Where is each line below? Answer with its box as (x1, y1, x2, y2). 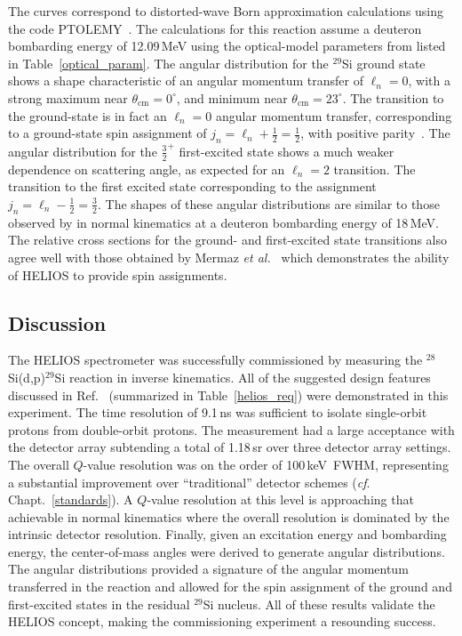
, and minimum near (176, 88, 288, 107)
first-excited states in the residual (8, 594, 190, 613)
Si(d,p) (8, 367, 46, 386)
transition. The (333, 159, 416, 178)
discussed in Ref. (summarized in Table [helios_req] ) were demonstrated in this (8, 385, 449, 404)
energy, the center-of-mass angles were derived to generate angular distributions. (8, 542, 445, 560)
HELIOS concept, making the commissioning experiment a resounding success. (8, 612, 436, 631)
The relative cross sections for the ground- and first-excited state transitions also (8, 230, 448, 249)
